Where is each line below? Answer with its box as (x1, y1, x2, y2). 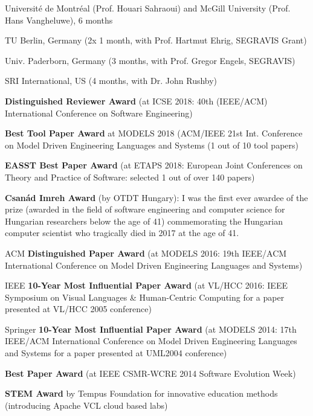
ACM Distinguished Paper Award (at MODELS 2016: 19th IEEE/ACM (5, 246, 287, 259)
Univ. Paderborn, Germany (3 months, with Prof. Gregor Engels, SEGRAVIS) (5, 54, 295, 66)
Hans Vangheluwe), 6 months (5, 13, 113, 26)
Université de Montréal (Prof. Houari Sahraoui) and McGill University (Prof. (5, 2, 291, 14)
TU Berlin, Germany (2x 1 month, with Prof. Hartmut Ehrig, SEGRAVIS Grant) (5, 34, 307, 46)
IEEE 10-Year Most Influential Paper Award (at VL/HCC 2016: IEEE (5, 279, 288, 292)
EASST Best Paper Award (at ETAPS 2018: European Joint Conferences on (5, 159, 303, 171)
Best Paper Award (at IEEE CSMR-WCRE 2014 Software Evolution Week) (5, 366, 296, 379)
